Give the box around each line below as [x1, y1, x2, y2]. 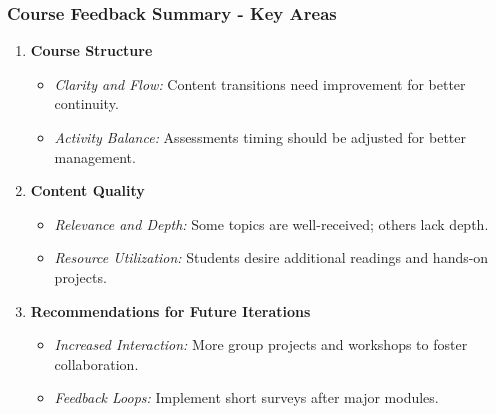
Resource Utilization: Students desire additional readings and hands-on [54, 247, 489, 268]
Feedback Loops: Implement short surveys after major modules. [54, 387, 439, 408]
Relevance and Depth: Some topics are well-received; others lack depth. [54, 213, 489, 234]
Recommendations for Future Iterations [30, 300, 311, 321]
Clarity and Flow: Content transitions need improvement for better [54, 73, 466, 94]
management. [54, 146, 136, 167]
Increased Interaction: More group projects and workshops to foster [54, 334, 468, 355]
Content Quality [30, 180, 145, 201]
